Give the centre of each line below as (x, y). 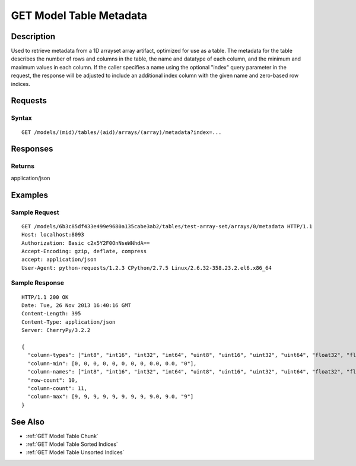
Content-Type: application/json (69, 322)
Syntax (21, 118)
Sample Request (35, 212)
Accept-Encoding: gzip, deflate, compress (84, 251)
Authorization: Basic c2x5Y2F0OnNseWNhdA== (86, 243)
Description (33, 36)
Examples (30, 195)
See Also (28, 422)
